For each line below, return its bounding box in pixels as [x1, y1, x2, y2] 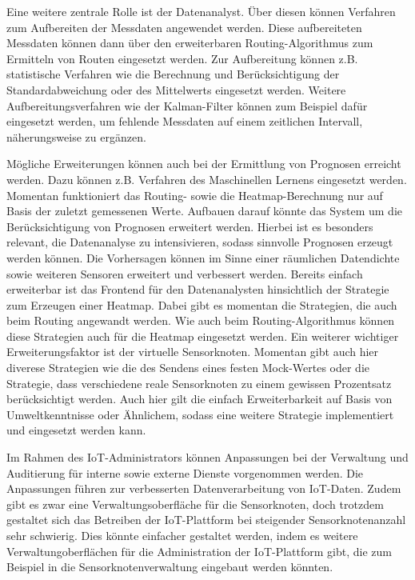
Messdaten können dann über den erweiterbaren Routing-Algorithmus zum [6, 34, 373, 51]
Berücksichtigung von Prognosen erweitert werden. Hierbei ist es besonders [6, 218, 373, 234]
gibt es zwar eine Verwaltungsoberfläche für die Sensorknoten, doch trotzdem [6, 495, 384, 512]
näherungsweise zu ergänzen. [6, 128, 146, 145]
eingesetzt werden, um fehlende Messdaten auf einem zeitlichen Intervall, [6, 113, 363, 130]
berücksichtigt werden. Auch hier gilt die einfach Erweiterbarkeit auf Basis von [6, 390, 393, 407]
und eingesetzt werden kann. [6, 422, 146, 438]
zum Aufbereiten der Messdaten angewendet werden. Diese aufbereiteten [6, 18, 362, 35]
